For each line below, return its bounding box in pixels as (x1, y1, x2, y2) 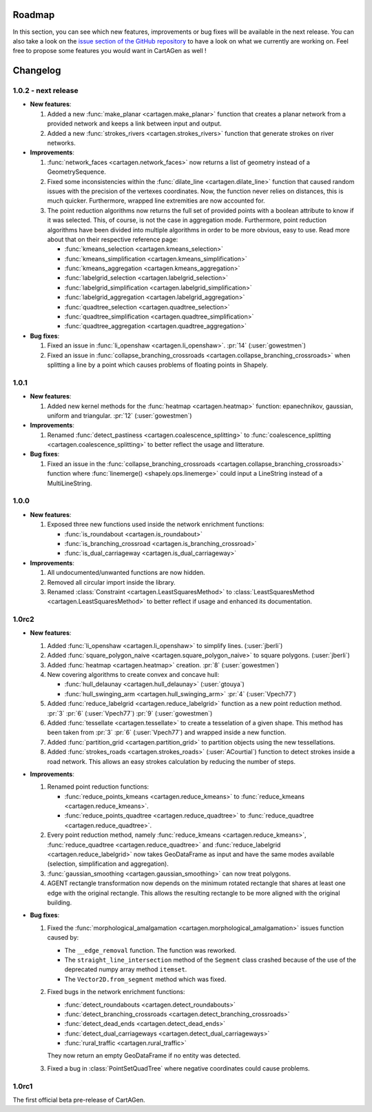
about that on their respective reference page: (47, 235, 178, 243)
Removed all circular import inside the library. (47, 578, 176, 586)
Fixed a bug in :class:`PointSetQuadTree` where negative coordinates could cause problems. (47, 1064, 310, 1072)
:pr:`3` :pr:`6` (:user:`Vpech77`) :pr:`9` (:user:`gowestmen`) (47, 709, 213, 717)
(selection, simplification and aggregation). (47, 860, 169, 868)
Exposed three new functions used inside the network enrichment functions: (47, 520, 265, 529)
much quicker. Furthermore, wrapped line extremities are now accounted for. (47, 196, 265, 205)
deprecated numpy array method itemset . (64, 965, 187, 973)
